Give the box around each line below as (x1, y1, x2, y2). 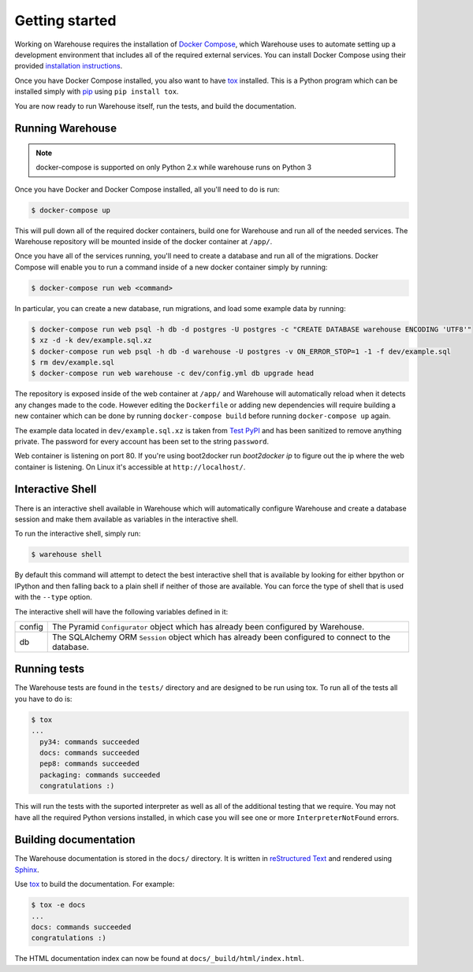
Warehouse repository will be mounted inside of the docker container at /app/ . (14, 237, 273, 247)
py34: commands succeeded (39, 737, 140, 746)
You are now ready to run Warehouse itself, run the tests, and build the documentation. (14, 101, 297, 110)
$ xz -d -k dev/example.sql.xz (31, 336, 153, 345)
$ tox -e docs (31, 900, 86, 910)
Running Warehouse (14, 122, 117, 135)
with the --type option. (14, 592, 92, 602)
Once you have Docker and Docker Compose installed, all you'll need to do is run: (14, 184, 280, 194)
